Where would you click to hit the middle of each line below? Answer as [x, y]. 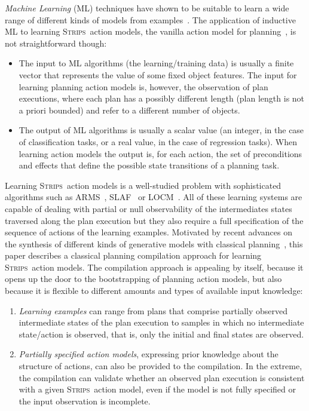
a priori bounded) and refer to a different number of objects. [129, 110]
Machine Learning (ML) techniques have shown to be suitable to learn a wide [147, 8]
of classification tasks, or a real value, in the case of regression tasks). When [158, 141]
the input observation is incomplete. [85, 401]
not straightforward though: [56, 43]
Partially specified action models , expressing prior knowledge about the [149, 354]
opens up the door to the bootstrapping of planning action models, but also [143, 279]
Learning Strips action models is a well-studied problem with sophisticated [143, 185]
